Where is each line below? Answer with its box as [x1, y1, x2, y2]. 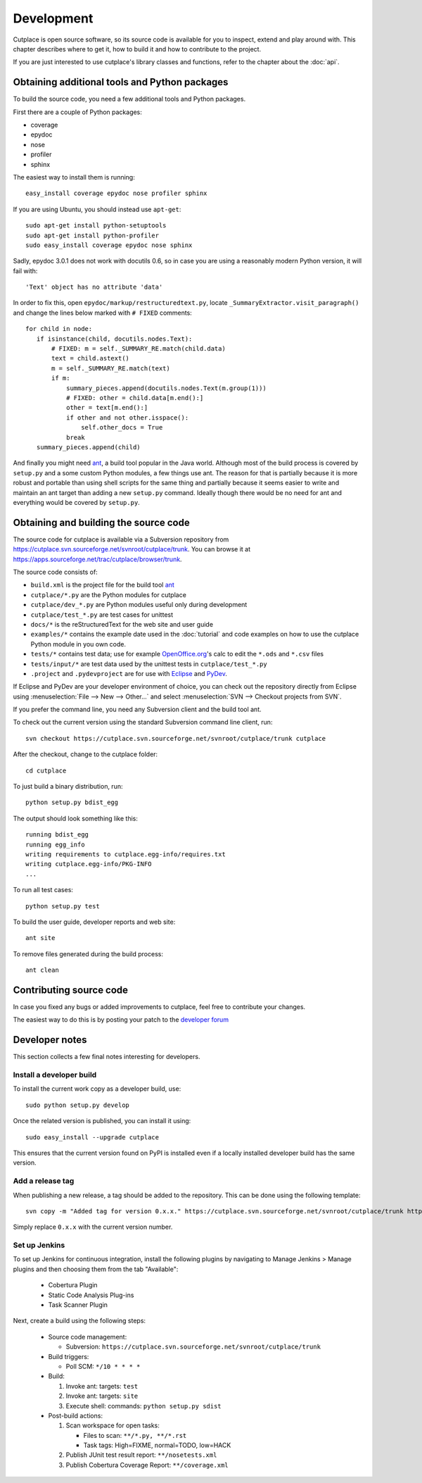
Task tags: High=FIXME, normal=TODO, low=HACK [83, 1441, 231, 1450]
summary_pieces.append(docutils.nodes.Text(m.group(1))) [65, 384, 267, 392]
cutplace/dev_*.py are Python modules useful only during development [30, 601, 248, 609]
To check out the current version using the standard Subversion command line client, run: [13, 718, 273, 727]
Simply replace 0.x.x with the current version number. [13, 1222, 173, 1232]
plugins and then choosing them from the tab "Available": [13, 1265, 179, 1273]
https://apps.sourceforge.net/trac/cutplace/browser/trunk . [13, 555, 182, 563]
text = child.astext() [51, 354, 130, 363]
